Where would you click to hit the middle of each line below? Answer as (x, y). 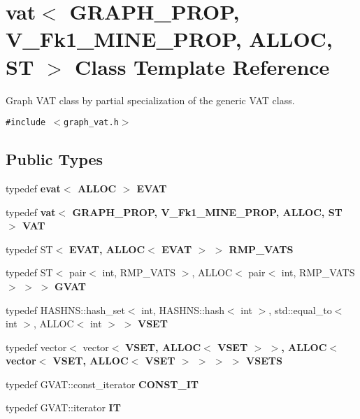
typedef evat (33, 188)
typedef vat (31, 212)
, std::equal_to (300, 310)
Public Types (55, 159)
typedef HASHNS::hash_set (65, 310)
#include (26, 123)
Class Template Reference (202, 66)
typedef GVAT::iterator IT (63, 407)
